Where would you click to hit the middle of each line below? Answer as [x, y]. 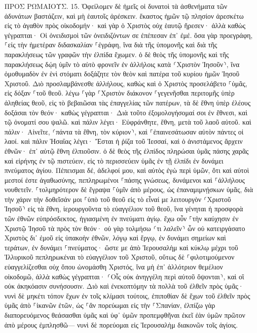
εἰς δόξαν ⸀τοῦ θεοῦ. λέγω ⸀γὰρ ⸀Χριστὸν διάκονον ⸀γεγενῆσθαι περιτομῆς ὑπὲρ [120, 93]
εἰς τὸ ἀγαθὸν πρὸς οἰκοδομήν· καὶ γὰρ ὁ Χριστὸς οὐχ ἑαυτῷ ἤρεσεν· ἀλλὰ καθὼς [125, 25]
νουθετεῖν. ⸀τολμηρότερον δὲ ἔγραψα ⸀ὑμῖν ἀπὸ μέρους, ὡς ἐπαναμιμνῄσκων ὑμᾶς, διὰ [129, 189]
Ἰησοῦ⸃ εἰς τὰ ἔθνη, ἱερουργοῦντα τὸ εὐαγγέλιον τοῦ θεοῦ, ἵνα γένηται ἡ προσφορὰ [124, 209]
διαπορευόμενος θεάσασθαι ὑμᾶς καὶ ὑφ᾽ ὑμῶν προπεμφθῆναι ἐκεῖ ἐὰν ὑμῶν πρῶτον [125, 315]
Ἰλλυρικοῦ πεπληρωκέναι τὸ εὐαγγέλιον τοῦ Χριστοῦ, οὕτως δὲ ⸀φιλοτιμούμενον [119, 257]
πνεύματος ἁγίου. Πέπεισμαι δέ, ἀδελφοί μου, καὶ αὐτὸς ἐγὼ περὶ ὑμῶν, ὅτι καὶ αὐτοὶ [127, 170]
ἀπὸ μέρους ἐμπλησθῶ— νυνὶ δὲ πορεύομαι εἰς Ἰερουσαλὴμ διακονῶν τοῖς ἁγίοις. [121, 324]
